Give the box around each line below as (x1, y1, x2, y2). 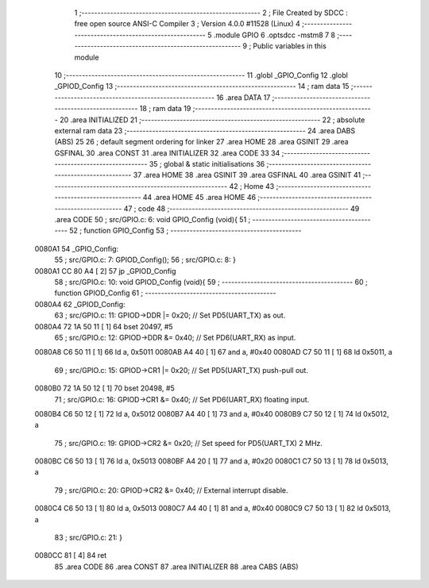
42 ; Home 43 (229, 181, 275, 190)
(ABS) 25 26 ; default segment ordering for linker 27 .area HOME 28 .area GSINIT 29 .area (54, 137, 349, 147)
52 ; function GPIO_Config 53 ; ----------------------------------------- (68, 226, 302, 236)
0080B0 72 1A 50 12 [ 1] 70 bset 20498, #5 (34, 383, 175, 393)
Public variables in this (253, 41, 327, 51)
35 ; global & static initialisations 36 (149, 159, 265, 169)
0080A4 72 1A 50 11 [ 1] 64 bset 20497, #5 (34, 321, 174, 331)
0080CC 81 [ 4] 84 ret (34, 551, 107, 560)
